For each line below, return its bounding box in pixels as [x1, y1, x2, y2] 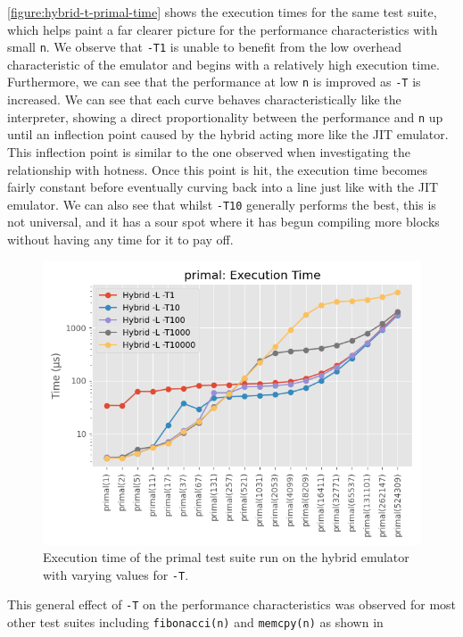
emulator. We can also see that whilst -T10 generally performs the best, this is [7, 194, 436, 213]
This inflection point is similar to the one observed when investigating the [7, 142, 410, 161]
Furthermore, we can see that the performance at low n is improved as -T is [7, 72, 421, 91]
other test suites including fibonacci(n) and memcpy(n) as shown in [7, 613, 384, 632]
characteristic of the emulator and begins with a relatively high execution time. [7, 54, 440, 73]
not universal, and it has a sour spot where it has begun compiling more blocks [7, 212, 440, 231]
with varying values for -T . [43, 565, 189, 583]
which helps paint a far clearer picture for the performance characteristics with [7, 20, 438, 38]
